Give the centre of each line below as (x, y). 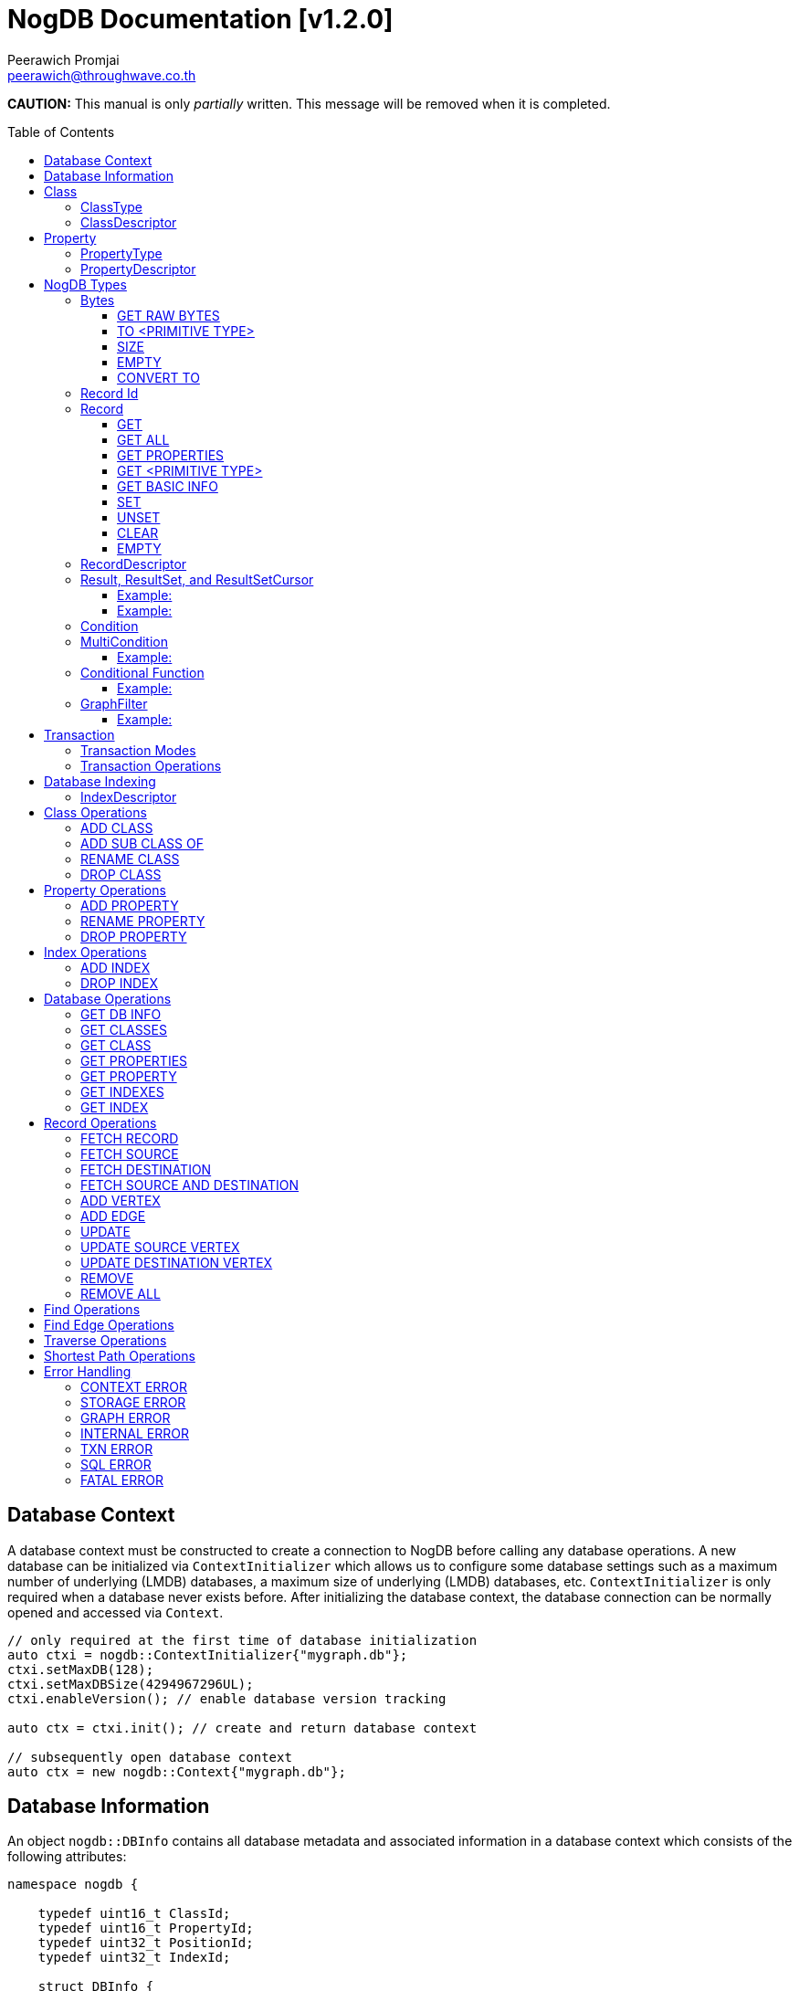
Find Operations (92, 1309)
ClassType (111, 206)
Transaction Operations (151, 765)
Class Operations (95, 812)
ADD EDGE (113, 1216)
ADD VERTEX (121, 1200)
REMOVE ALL (121, 1293)
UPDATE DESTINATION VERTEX (177, 1262)
